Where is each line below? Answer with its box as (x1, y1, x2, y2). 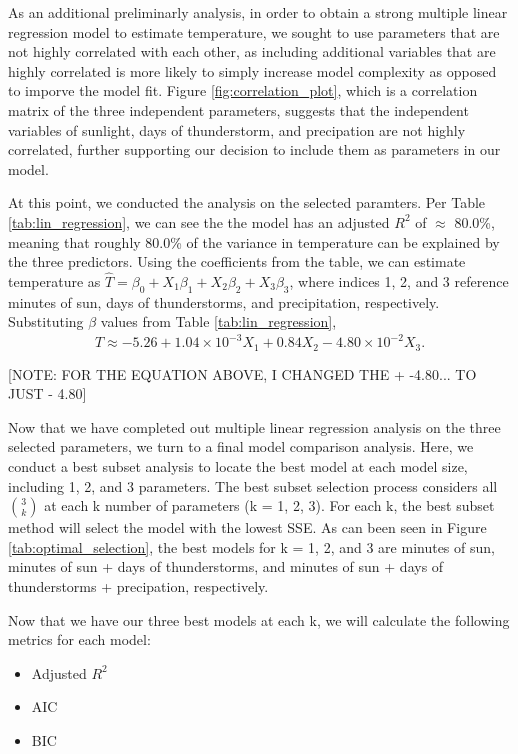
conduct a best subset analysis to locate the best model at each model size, (8, 455, 468, 476)
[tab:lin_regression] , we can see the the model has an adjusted (8, 211, 390, 232)
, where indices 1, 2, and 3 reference (289, 270, 509, 291)
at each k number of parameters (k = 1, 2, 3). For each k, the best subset (44, 495, 495, 516)
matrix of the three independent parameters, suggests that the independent (8, 99, 469, 120)
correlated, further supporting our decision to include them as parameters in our (8, 139, 501, 160)
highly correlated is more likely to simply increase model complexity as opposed (8, 60, 497, 81)
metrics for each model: (8, 629, 151, 650)
